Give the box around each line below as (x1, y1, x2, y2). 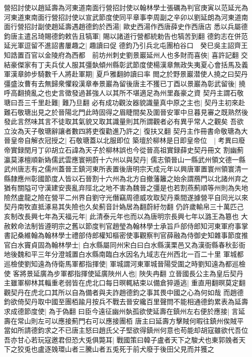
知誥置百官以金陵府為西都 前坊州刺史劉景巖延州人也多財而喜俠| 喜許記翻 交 (4, 49, 248, 60)
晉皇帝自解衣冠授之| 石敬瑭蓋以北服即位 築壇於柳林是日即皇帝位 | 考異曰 (4, 135, 238, 145)
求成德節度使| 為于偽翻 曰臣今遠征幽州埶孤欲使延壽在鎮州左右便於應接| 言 (4, 306, 238, 316)
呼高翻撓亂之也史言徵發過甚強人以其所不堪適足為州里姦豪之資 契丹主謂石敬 (4, 88, 244, 98)
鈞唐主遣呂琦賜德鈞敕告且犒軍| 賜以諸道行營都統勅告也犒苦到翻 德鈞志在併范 (4, 31, 248, 41)
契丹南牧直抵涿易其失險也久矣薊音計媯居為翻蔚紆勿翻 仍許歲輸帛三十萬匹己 (4, 202, 244, 212)
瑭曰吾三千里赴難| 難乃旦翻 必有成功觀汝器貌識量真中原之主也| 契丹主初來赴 (4, 97, 245, 107)
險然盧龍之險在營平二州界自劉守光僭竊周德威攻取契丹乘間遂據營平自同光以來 (4, 192, 248, 202)
